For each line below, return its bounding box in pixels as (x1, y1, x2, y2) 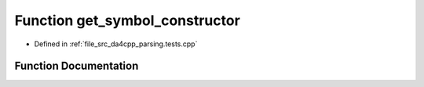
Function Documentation (14, 60, 139, 73)
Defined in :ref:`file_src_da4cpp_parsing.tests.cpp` (34, 39, 198, 49)
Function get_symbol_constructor (14, 12, 241, 29)
